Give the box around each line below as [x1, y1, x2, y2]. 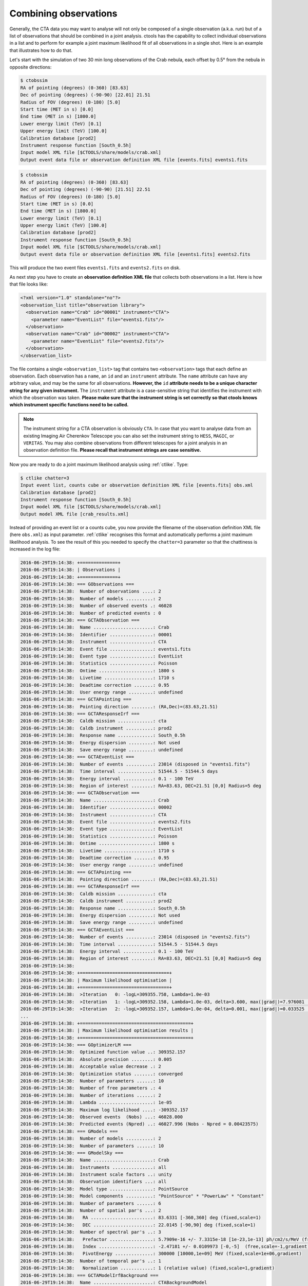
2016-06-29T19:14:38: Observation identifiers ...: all [20, 1178, 167, 1185]
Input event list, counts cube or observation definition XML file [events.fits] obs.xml [20, 483, 254, 488]
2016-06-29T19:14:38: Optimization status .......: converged [20, 1070, 183, 1077]
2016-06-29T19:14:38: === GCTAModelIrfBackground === [20, 1272, 159, 1278]
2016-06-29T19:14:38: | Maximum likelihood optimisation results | [20, 1028, 194, 1033]
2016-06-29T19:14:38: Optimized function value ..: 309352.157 [20, 1049, 186, 1055]
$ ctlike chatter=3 [20, 475, 69, 481]
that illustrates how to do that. [9, 47, 73, 53]
